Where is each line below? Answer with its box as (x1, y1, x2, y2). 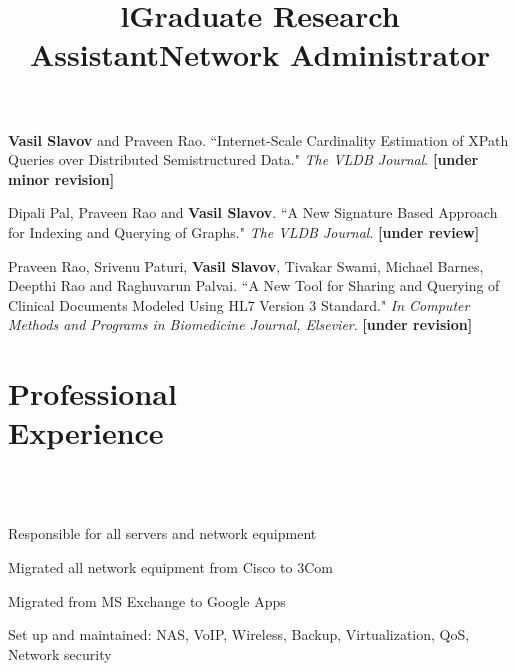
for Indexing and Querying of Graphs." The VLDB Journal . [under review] (8, 221, 480, 242)
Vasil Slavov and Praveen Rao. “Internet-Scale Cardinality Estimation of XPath (8, 129, 509, 150)
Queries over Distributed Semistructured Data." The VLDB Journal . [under (8, 149, 479, 170)
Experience (8, 412, 164, 453)
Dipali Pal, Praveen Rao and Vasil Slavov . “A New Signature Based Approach (8, 202, 498, 223)
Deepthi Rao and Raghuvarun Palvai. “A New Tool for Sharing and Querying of (8, 275, 500, 296)
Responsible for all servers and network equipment (8, 523, 317, 544)
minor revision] (8, 168, 115, 189)
